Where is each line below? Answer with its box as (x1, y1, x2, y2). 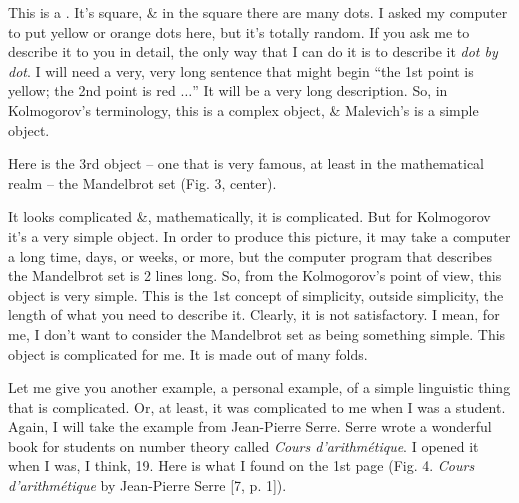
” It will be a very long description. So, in (192, 80, 448, 101)
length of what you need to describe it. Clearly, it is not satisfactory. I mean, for (8, 304, 500, 325)
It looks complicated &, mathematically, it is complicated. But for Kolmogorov (8, 206, 491, 227)
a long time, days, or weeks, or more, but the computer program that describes (8, 245, 492, 266)
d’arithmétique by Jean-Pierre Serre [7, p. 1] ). (8, 475, 287, 496)
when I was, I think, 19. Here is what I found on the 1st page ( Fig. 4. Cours (8, 455, 475, 476)
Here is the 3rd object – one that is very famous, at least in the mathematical (8, 153, 484, 174)
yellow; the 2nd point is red (8, 80, 176, 101)
